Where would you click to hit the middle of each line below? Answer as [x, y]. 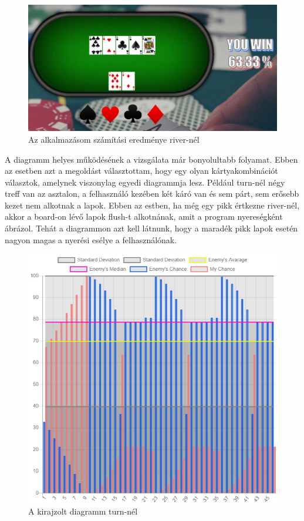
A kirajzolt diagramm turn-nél [83, 511]
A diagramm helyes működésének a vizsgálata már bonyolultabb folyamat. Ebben [151, 159]
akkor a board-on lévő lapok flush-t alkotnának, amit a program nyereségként [144, 216]
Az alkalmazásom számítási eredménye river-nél [114, 139]
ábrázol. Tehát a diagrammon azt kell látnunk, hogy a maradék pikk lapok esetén [151, 228]
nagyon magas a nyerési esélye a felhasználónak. [91, 239]
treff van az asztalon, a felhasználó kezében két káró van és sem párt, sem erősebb [152, 194]
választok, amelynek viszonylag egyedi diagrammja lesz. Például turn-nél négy [145, 182]
